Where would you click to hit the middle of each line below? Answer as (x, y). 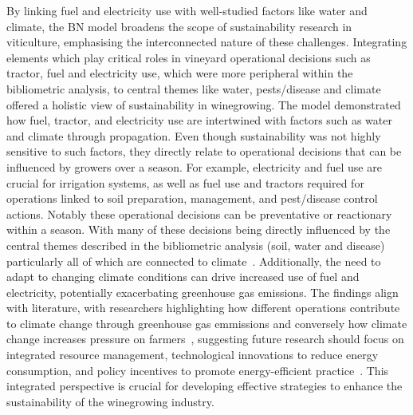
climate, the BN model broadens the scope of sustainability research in (179, 26)
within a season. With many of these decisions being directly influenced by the (199, 229)
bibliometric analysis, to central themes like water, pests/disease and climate (194, 88)
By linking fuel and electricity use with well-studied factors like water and (187, 10)
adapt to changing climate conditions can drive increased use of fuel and (183, 277)
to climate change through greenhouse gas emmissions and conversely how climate (207, 323)
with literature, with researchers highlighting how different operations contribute (203, 308)
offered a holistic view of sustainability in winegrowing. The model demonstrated (204, 104)
